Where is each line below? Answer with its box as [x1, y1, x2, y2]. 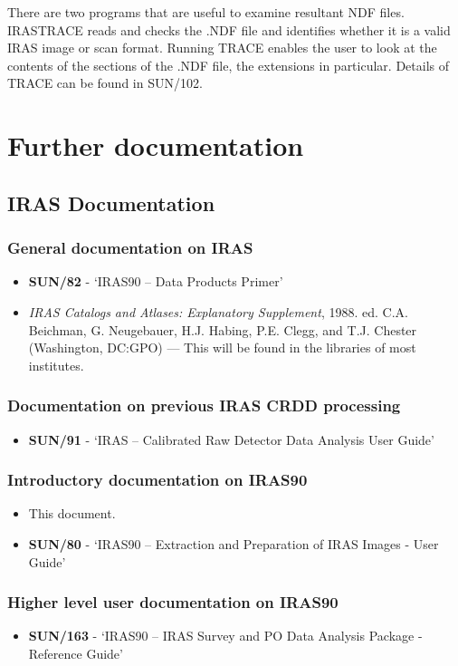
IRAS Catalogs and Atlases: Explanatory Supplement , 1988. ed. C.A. [28, 302, 408, 321]
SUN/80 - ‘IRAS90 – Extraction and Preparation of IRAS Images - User [28, 534, 439, 553]
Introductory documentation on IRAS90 [7, 468, 308, 491]
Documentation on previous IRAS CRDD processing [7, 394, 401, 417]
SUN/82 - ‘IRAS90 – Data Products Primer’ [28, 272, 283, 291]
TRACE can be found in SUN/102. [7, 73, 203, 92]
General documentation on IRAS [7, 236, 253, 259]
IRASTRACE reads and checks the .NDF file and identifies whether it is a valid [7, 20, 451, 39]
